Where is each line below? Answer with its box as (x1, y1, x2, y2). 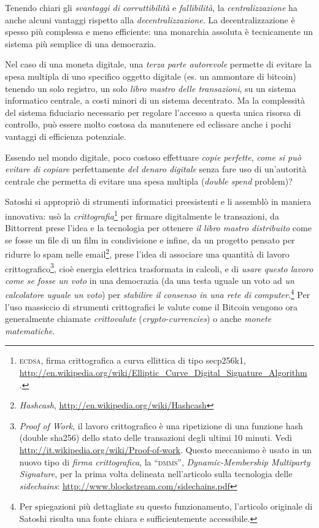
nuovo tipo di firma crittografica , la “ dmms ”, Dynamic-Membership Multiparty (19, 455, 310, 468)
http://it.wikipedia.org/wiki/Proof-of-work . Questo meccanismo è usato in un (19, 443, 312, 456)
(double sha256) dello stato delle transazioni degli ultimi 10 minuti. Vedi (19, 431, 292, 444)
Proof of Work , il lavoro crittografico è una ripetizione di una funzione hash (19, 419, 303, 432)
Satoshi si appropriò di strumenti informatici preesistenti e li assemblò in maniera (5, 195, 312, 208)
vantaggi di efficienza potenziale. (5, 129, 126, 142)
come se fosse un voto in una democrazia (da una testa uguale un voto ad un (5, 274, 294, 286)
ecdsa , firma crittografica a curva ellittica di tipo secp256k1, (19, 354, 246, 367)
